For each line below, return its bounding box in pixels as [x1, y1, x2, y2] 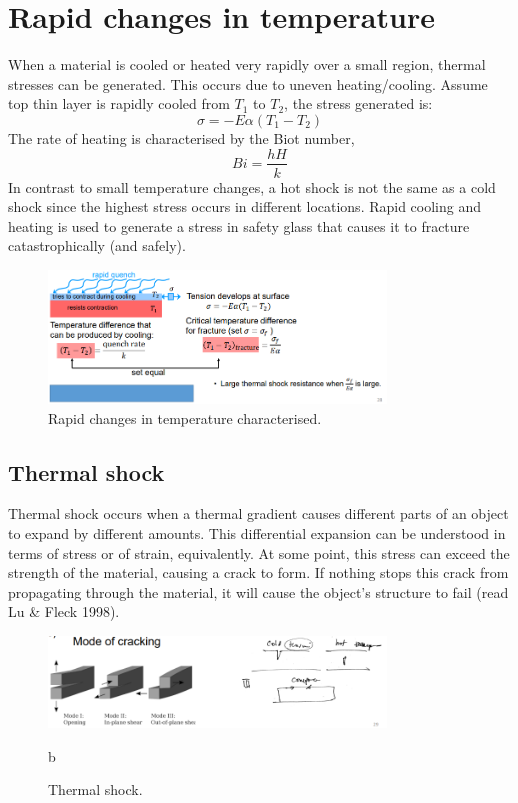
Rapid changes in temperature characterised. [48, 407, 322, 428]
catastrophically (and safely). [8, 235, 186, 256]
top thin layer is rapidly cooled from [8, 93, 230, 114]
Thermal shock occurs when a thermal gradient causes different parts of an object [8, 503, 509, 524]
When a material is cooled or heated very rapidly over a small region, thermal [8, 54, 486, 75]
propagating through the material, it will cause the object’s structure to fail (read [8, 581, 509, 602]
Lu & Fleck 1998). [8, 601, 120, 622]
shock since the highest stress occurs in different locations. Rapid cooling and [8, 196, 482, 217]
